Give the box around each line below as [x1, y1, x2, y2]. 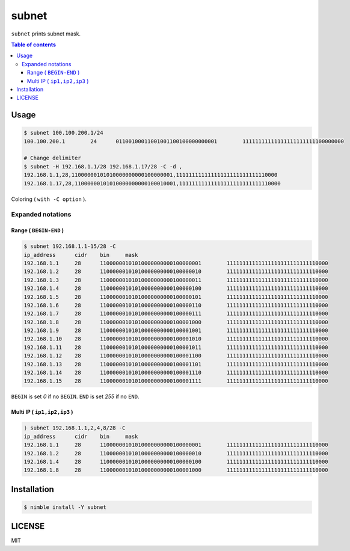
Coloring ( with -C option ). [11, 195, 87, 203]
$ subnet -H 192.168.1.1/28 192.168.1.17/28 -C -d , [23, 163, 183, 170]
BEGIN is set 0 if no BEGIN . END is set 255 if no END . [11, 393, 140, 400]
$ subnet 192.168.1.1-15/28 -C [23, 243, 117, 250]
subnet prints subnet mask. [11, 30, 81, 37]
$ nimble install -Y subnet [23, 503, 106, 511]
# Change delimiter [23, 155, 81, 162]
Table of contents [11, 41, 57, 48]
